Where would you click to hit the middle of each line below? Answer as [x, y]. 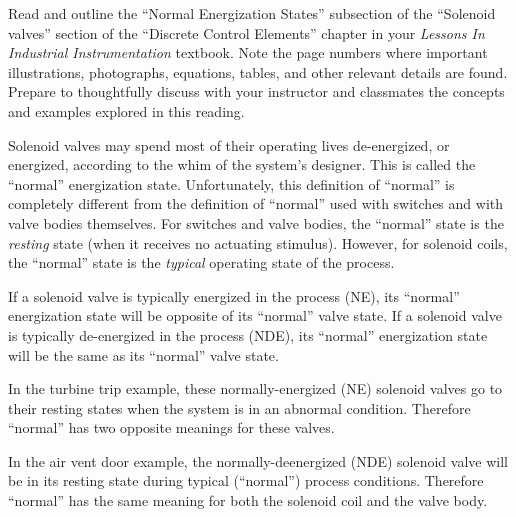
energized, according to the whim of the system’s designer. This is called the [242, 164]
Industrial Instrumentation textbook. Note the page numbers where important [248, 52]
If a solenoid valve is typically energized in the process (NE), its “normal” [234, 295]
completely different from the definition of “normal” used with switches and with [256, 203]
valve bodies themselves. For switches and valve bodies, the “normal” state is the [256, 222]
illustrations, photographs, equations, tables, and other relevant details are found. [258, 71]
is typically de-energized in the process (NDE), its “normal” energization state [248, 334]
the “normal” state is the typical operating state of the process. [201, 262]
